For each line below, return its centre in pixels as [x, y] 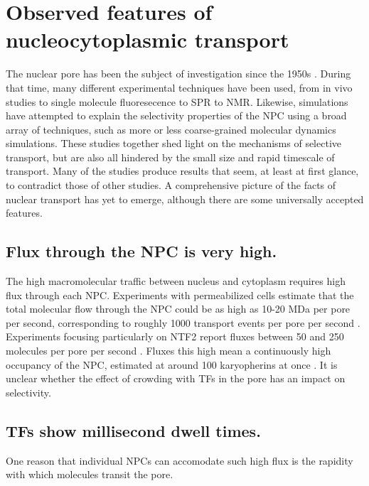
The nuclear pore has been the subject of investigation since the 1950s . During [178, 74]
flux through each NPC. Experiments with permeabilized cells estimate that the [180, 295]
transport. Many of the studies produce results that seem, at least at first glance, [182, 171]
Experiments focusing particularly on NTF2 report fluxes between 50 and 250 [175, 336]
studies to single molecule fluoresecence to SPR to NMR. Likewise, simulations [177, 101]
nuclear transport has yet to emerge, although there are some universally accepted [185, 199]
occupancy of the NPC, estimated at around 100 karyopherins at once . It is [172, 364]
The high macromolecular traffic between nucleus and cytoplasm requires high [176, 281]
